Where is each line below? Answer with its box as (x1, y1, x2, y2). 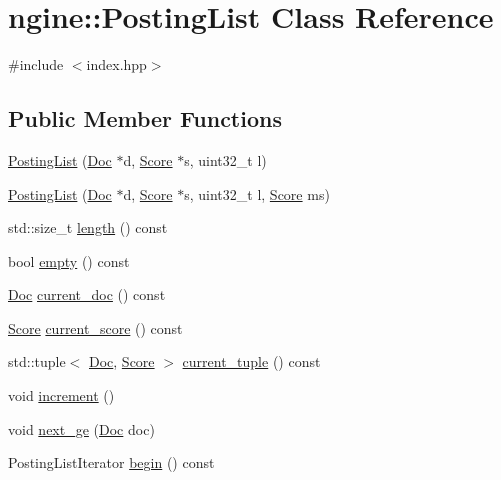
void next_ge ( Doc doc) (8, 418, 155, 439)
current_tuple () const (182, 351, 321, 372)
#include (8, 54, 64, 75)
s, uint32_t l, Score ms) (184, 183, 330, 204)
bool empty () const (8, 250, 130, 271)
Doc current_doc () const (8, 284, 166, 305)
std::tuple (8, 351, 66, 372)
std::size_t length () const (8, 217, 168, 238)
